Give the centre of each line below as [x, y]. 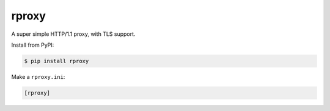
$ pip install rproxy [57, 61]
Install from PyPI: [33, 45]
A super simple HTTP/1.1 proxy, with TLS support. [73, 34]
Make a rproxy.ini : [38, 76]
